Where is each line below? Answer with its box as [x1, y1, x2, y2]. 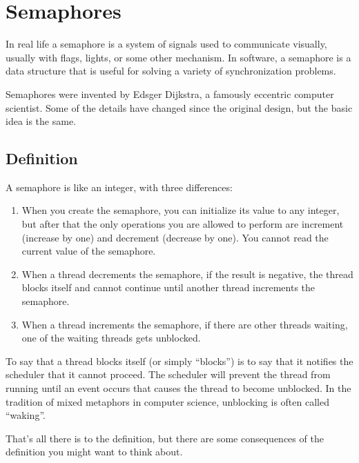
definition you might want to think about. [6, 444, 183, 459]
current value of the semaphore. [21, 244, 156, 258]
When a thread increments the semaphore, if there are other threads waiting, [21, 317, 348, 331]
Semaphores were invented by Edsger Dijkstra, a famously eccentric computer [6, 86, 334, 101]
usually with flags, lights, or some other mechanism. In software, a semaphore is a [6, 50, 351, 64]
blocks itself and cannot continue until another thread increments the [21, 280, 316, 295]
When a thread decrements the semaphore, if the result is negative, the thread [21, 266, 353, 281]
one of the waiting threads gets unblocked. [21, 331, 201, 345]
